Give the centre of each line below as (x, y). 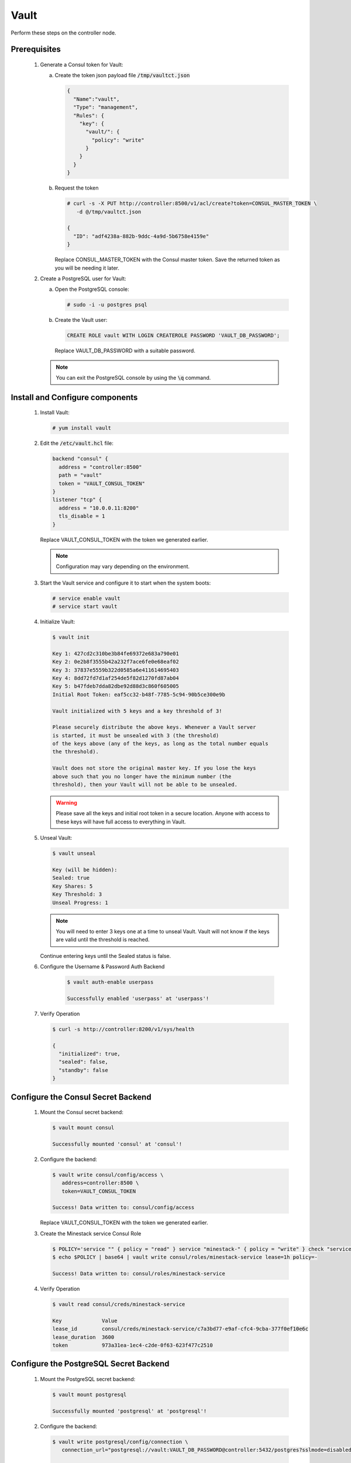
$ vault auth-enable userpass (110, 982)
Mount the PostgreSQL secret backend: (88, 1379)
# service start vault (85, 607)
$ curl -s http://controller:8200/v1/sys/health (123, 1029)
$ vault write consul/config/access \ (108, 1174)
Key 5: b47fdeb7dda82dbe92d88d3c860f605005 (116, 686)
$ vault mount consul (83, 1128)
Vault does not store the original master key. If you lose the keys (154, 768)
